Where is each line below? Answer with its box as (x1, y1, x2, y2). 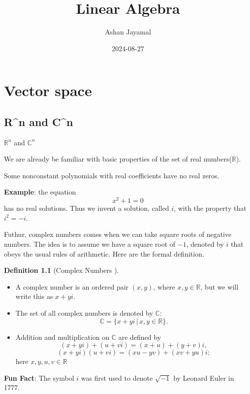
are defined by (118, 331, 161, 342)
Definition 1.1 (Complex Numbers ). (4, 265, 119, 275)
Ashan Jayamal (105, 27, 151, 37)
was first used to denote (81, 372, 153, 383)
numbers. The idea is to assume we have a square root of (4, 238, 176, 249)
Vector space (4, 80, 92, 100)
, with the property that (174, 203, 247, 213)
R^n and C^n (4, 114, 73, 129)
